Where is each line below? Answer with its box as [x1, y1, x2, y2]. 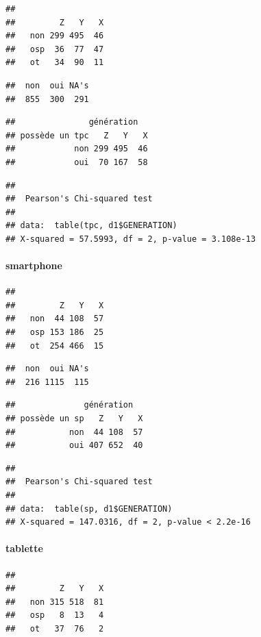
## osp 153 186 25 [5, 327, 104, 338]
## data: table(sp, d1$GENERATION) [5, 503, 173, 514]
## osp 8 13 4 [5, 610, 104, 621]
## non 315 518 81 [5, 597, 104, 607]
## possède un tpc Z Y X [5, 130, 148, 140]
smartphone [5, 258, 62, 273]
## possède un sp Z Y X [5, 414, 143, 424]
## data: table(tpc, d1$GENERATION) [5, 221, 177, 231]
